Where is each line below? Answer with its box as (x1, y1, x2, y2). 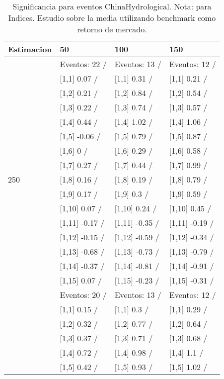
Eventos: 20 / (60, 289, 107, 300)
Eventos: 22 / (60, 58, 107, 70)
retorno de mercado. (77, 23, 147, 35)
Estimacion (8, 43, 52, 55)
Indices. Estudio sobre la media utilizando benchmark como (8, 12, 216, 23)
